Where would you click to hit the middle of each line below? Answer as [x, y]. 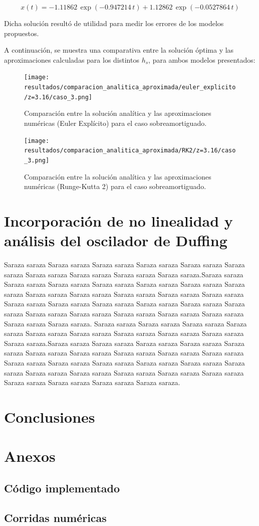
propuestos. [22, 33]
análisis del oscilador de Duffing [116, 240]
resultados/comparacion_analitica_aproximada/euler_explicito [130, 87]
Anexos [30, 456]
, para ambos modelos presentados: [202, 59]
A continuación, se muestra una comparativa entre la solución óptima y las [119, 50]
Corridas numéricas [55, 517]
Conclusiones [50, 416]
